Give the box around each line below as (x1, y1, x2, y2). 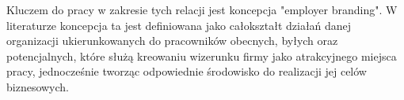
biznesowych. (6, 78, 70, 94)
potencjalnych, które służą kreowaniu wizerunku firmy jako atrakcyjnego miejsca (6, 47, 397, 64)
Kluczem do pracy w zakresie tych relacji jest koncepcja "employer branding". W (6, 2, 398, 17)
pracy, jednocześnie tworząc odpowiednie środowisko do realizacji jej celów (6, 63, 367, 80)
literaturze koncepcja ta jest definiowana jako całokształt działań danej (6, 17, 352, 33)
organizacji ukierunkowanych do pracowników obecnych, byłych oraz (6, 32, 338, 49)
